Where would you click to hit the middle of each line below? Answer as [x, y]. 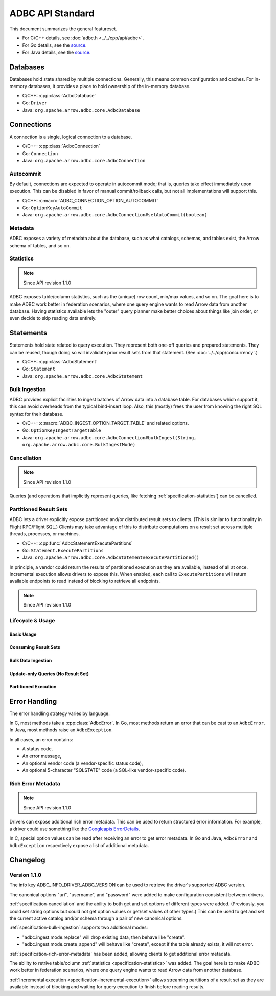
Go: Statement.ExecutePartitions [63, 550]
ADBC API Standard [52, 13]
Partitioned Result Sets [39, 509]
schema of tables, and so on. [40, 245]
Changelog [27, 860]
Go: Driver [35, 103]
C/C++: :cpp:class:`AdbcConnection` [61, 146]
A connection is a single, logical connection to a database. [71, 137]
